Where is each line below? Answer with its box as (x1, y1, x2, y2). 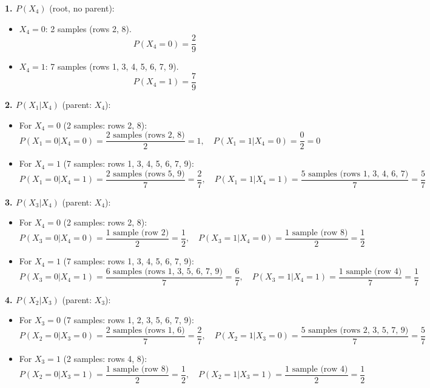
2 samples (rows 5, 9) (106, 169, 185, 178)
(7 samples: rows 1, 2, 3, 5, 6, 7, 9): (63, 313, 194, 326)
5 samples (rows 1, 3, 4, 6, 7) (301, 169, 409, 178)
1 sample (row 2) (106, 229, 169, 237)
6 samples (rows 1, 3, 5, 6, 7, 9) (106, 267, 223, 276)
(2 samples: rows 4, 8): (63, 352, 147, 364)
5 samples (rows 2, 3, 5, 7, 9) (301, 326, 409, 335)
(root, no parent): (49, 2, 115, 14)
